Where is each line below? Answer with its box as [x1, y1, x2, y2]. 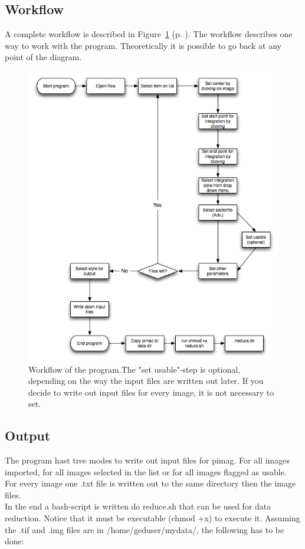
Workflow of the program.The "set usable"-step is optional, [28, 363, 240, 375]
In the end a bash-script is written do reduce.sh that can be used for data [5, 500, 271, 512]
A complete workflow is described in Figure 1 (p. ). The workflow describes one [5, 28, 293, 40]
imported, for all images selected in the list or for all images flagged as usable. [5, 465, 287, 478]
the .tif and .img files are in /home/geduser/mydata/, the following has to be [5, 523, 284, 535]
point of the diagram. [5, 51, 82, 63]
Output [5, 426, 51, 445]
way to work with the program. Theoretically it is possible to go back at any [5, 39, 281, 51]
